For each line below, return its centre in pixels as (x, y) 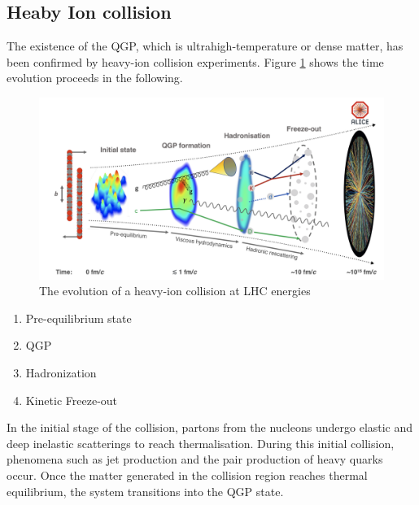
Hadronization (61, 372)
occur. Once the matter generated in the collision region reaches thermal (187, 475)
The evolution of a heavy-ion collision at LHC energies (175, 291)
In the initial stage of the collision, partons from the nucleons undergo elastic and (210, 427)
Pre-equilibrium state (79, 318)
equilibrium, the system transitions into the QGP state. (145, 491)
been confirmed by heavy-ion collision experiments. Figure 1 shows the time (195, 61)
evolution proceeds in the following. (95, 78)
